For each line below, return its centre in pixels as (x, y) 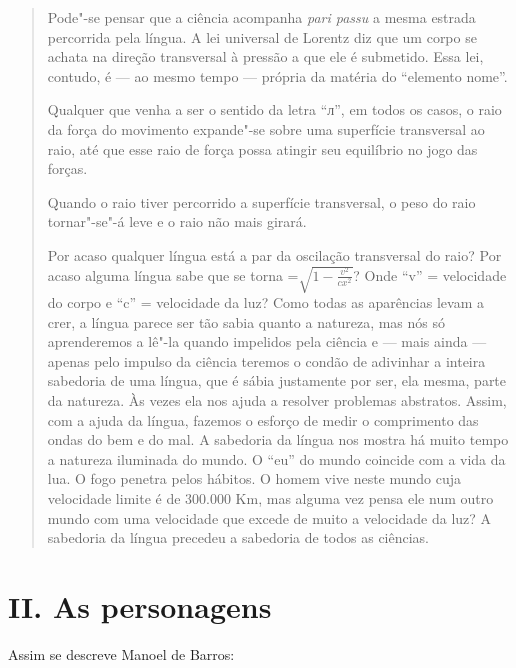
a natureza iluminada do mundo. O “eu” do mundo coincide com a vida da (276, 458)
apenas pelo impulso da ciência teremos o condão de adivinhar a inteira (266, 360)
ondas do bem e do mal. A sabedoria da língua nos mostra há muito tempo (278, 439)
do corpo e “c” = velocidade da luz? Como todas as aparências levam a (265, 302)
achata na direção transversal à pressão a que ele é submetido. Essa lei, (265, 56)
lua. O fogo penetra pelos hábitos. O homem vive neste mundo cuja (254, 478)
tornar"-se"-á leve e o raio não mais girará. (177, 221)
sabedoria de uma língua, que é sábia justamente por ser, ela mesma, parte (277, 380)
